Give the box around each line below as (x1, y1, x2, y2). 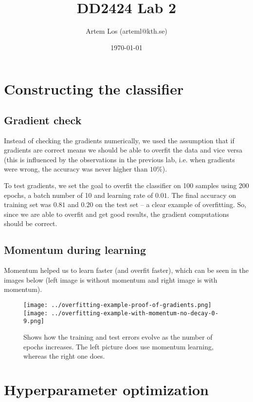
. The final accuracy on (167, 190, 236, 200)
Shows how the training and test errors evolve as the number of (23, 332, 213, 342)
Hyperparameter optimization (4, 379, 209, 399)
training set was (4, 199, 52, 210)
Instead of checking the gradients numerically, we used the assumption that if (4, 135, 235, 145)
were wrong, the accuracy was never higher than (4, 164, 148, 174)
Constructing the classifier (4, 79, 184, 99)
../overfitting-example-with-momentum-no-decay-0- (51, 309, 218, 317)
